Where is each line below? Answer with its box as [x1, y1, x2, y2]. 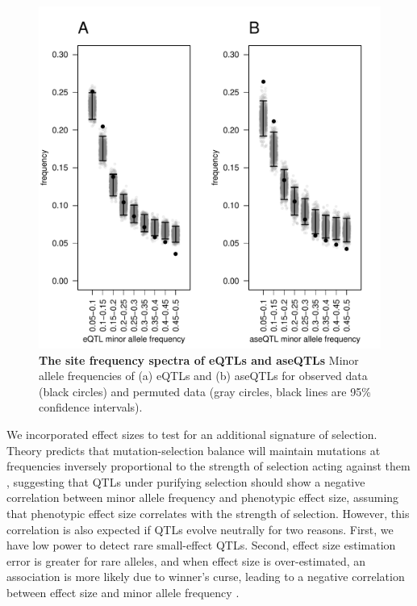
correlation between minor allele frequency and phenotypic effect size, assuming [6, 489, 399, 506]
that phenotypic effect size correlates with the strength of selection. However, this [6, 504, 410, 521]
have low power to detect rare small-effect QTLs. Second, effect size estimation [6, 537, 396, 554]
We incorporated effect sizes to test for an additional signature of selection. [6, 425, 377, 442]
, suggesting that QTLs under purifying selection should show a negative [6, 473, 365, 490]
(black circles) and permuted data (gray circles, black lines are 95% [39, 382, 371, 399]
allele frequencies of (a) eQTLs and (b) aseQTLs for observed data [39, 367, 368, 384]
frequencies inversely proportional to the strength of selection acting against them [6, 458, 411, 474]
